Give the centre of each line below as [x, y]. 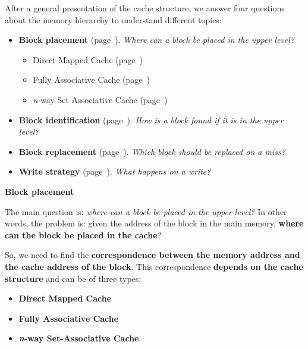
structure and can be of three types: [73, 278]
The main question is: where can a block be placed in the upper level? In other [146, 211]
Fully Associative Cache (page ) [91, 80]
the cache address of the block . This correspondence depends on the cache [154, 266]
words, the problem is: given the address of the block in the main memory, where [154, 223]
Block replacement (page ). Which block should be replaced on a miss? [152, 151]
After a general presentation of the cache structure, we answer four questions [145, 8]
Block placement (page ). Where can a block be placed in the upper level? [156, 40]
